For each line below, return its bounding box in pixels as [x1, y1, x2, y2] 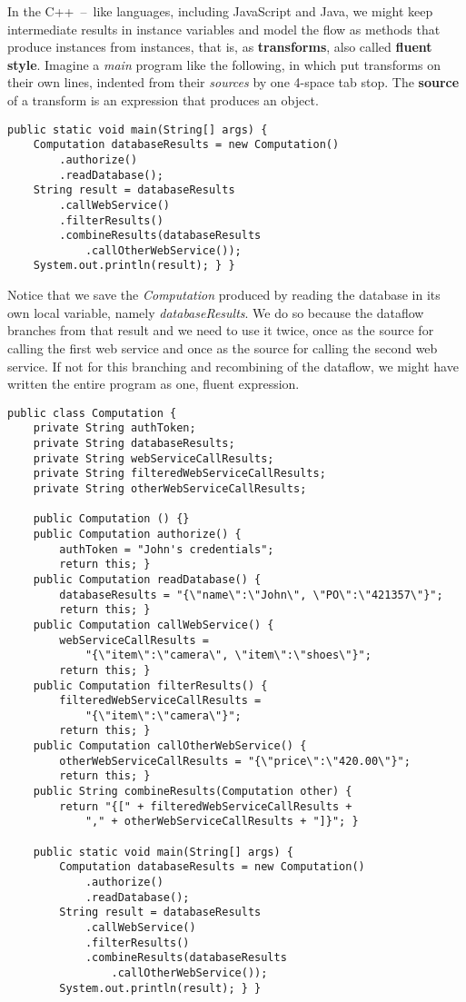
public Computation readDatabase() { [33, 572, 262, 586]
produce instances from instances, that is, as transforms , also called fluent [7, 37, 432, 56]
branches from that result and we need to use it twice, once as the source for [7, 321, 434, 340]
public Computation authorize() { [33, 527, 242, 541]
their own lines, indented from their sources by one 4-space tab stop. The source [7, 73, 460, 92]
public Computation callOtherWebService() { [33, 739, 307, 753]
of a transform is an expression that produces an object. [7, 90, 319, 109]
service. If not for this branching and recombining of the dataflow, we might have [7, 356, 459, 375]
